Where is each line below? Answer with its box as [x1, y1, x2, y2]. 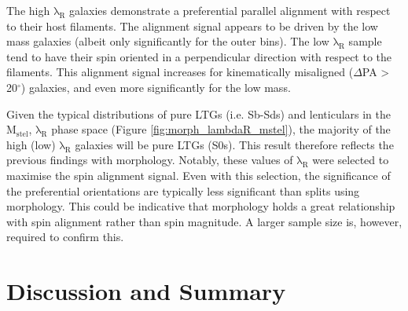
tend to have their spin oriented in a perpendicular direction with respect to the [6, 48, 392, 64]
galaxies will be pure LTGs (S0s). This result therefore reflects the [75, 136, 394, 152]
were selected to [312, 152, 389, 168]
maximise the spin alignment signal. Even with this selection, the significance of [6, 166, 391, 183]
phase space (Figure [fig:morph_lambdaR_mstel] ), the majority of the [51, 121, 391, 137]
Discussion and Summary [6, 275, 286, 307]
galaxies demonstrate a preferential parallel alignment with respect [69, 2, 391, 18]
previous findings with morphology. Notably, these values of [6, 152, 293, 168]
